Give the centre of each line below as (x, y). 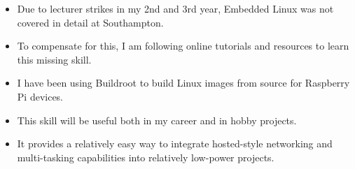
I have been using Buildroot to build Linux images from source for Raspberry (183, 83)
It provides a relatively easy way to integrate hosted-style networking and (175, 144)
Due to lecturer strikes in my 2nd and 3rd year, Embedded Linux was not (175, 8)
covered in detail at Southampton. (90, 22)
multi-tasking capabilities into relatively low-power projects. (146, 157)
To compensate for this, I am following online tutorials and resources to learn (183, 46)
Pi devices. (40, 96)
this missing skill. (54, 59)
